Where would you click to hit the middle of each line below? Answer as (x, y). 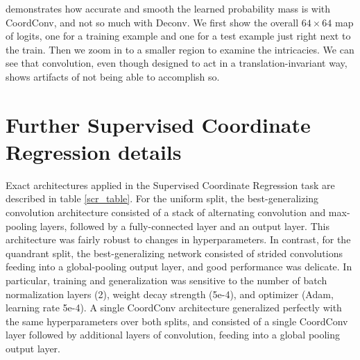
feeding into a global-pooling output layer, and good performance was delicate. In (179, 267)
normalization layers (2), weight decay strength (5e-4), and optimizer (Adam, (170, 294)
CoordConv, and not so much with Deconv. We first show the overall (152, 22)
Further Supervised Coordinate (158, 124)
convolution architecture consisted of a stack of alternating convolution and (166, 212)
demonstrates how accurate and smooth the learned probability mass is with (168, 8)
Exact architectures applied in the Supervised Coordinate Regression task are (170, 185)
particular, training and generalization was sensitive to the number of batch (166, 280)
